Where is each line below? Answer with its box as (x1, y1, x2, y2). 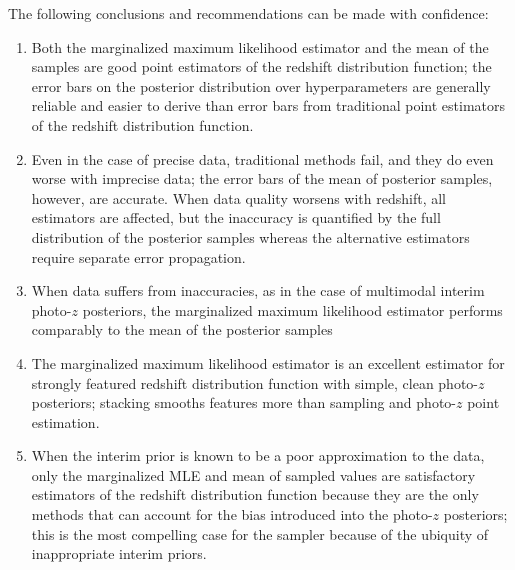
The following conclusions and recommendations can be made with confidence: (8, 3, 489, 23)
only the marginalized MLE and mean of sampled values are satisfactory (31, 464, 476, 485)
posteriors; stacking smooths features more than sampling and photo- (31, 392, 456, 413)
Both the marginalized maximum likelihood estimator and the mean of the (31, 36, 489, 57)
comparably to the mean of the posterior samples (31, 319, 333, 340)
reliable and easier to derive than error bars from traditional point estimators (31, 95, 506, 116)
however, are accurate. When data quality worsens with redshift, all (31, 187, 446, 208)
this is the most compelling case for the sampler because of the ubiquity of (31, 523, 489, 544)
